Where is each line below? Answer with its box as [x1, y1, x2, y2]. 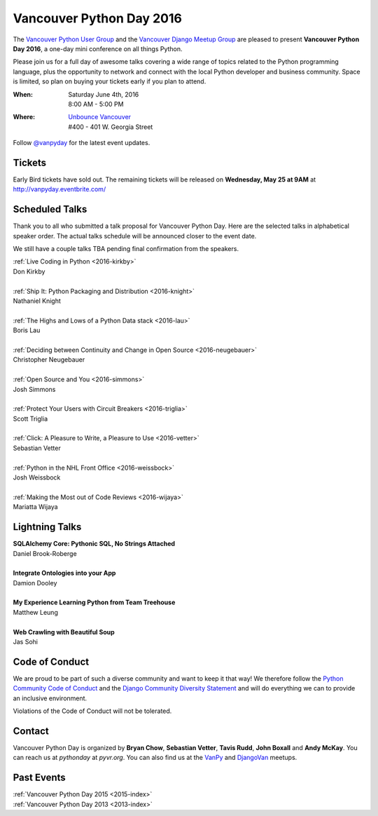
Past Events [13, 772, 66, 784]
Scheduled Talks [13, 203, 87, 215]
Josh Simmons [13, 385, 56, 393]
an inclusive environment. [13, 694, 87, 702]
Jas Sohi [13, 638, 38, 646]
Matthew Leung [13, 608, 59, 616]
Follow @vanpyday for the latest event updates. [13, 139, 150, 147]
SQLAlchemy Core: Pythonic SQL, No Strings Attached [13, 540, 175, 548]
